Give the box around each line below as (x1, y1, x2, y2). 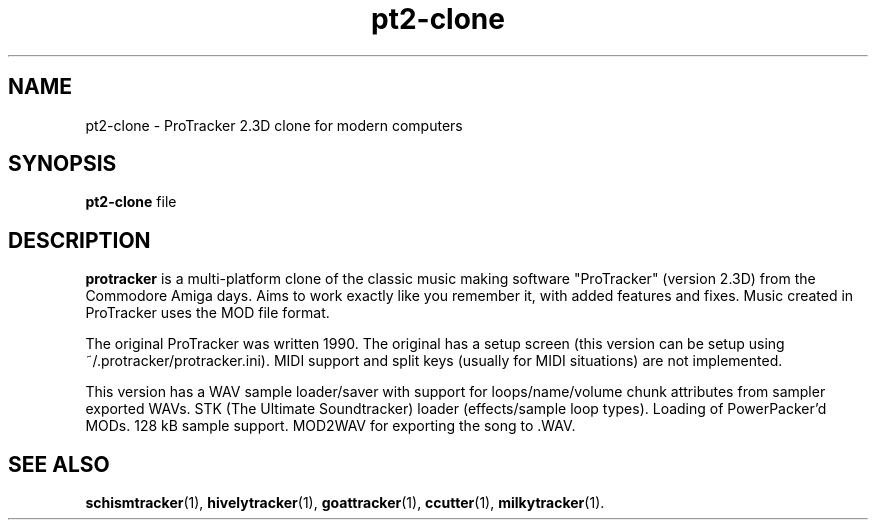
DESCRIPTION (8, 227, 151, 253)
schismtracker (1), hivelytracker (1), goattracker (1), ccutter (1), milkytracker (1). (85, 494, 605, 512)
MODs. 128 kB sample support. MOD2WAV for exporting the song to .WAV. (85, 417, 576, 435)
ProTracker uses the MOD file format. (85, 304, 330, 322)
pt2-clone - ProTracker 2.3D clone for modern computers (85, 116, 463, 134)
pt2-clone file (85, 193, 177, 211)
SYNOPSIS (8, 151, 117, 177)
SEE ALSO (8, 451, 110, 477)
